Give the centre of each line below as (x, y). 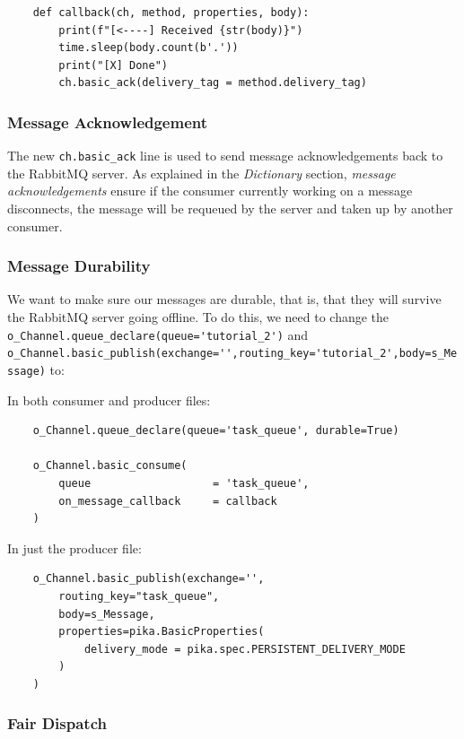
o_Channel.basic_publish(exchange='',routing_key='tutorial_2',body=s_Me (232, 354)
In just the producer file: (74, 548)
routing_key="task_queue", (139, 596)
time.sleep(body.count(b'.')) (149, 48)
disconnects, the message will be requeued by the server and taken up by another (230, 209)
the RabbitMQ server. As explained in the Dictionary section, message (201, 173)
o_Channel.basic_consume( (110, 466)
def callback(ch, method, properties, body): (171, 13)
